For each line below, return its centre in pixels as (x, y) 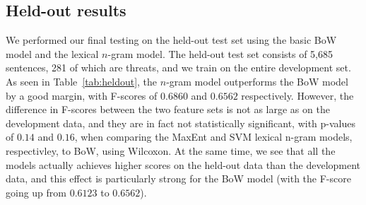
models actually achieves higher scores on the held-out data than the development (183, 164)
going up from (36, 192)
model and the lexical (52, 53)
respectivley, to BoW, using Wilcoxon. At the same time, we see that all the (171, 150)
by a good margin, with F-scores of (82, 95)
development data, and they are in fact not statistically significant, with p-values (181, 123)
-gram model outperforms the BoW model (257, 81)
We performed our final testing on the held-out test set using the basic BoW (171, 40)
